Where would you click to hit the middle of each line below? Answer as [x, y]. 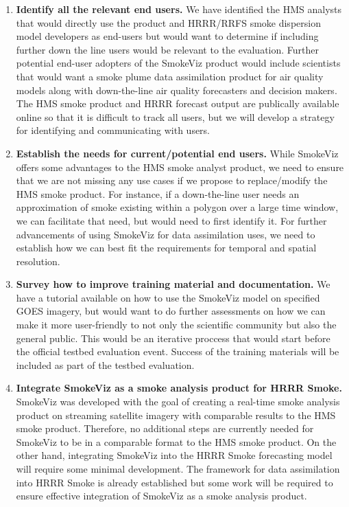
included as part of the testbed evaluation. [105, 364]
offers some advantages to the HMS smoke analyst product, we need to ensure [180, 167]
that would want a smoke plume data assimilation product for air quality [170, 76]
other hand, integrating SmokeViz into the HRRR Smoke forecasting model [174, 455]
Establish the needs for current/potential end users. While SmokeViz [177, 153]
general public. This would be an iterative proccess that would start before [173, 338]
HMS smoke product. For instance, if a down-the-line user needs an [158, 193]
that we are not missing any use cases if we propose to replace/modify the [172, 180]
